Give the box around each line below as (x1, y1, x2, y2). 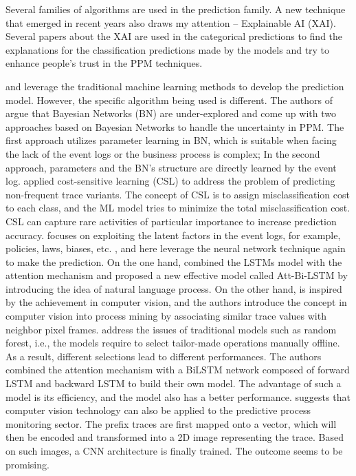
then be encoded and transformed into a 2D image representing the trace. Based (5, 430, 344, 444)
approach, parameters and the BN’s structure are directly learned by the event (5, 160, 337, 174)
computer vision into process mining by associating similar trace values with (5, 309, 326, 323)
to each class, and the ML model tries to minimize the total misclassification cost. (5, 200, 351, 215)
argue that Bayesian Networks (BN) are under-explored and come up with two (5, 106, 336, 121)
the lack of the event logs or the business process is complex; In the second (5, 146, 320, 161)
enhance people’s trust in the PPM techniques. (5, 56, 203, 70)
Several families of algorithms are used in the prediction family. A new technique (5, 2, 346, 16)
